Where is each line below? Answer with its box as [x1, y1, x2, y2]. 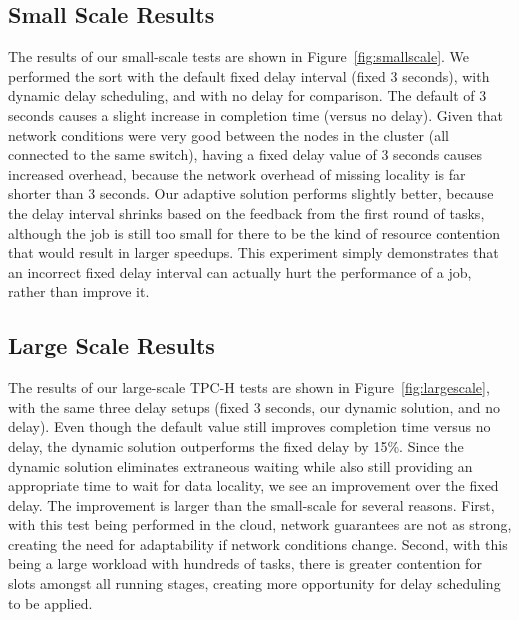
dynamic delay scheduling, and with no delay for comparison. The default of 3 [8, 85, 487, 106]
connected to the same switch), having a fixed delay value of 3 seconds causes [8, 144, 483, 165]
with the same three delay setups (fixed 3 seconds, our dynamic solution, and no [8, 396, 501, 417]
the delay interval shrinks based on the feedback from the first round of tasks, [8, 202, 485, 223]
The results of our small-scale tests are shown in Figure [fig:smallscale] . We [8, 46, 470, 67]
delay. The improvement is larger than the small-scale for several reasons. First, [8, 494, 495, 515]
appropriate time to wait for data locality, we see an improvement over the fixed [8, 475, 499, 496]
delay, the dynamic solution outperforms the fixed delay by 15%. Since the [8, 435, 464, 456]
